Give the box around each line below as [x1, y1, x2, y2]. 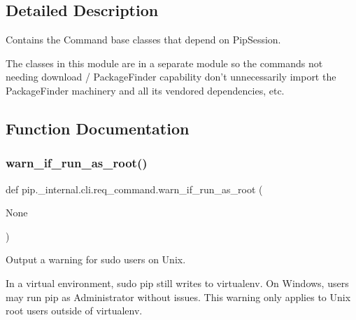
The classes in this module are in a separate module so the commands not [6, 55, 323, 70]
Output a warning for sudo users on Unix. [6, 252, 186, 267]
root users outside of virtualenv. [6, 303, 143, 318]
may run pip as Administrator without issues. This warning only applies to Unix [6, 289, 351, 304]
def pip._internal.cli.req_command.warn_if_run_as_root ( [6, 181, 263, 196]
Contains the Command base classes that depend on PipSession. [6, 32, 281, 47]
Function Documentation [6, 117, 190, 139]
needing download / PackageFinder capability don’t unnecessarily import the [6, 69, 336, 84]
